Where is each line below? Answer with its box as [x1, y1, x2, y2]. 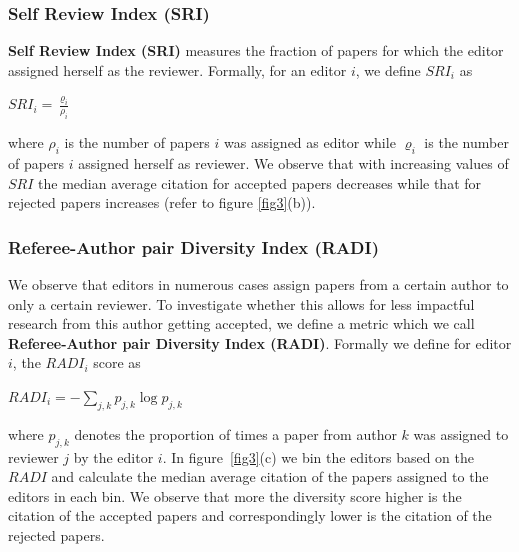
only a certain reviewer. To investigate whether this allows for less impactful [8, 293, 475, 314]
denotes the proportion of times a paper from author [74, 423, 397, 444]
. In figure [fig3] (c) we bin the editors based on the [162, 446, 474, 467]
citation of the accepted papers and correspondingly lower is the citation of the [8, 505, 492, 526]
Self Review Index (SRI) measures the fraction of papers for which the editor [8, 40, 504, 61]
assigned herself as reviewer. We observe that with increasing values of [78, 152, 509, 173]
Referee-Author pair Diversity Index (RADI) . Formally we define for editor [8, 332, 512, 353]
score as [93, 352, 141, 373]
